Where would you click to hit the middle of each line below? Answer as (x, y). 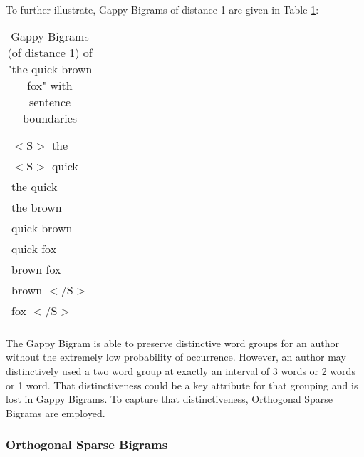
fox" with (50, 86)
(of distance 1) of (50, 53)
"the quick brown (50, 69)
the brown (37, 207)
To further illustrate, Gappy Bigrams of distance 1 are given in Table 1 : (162, 9)
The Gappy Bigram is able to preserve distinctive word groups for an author (172, 343)
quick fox (34, 249)
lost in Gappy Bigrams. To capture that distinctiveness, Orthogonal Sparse (170, 399)
